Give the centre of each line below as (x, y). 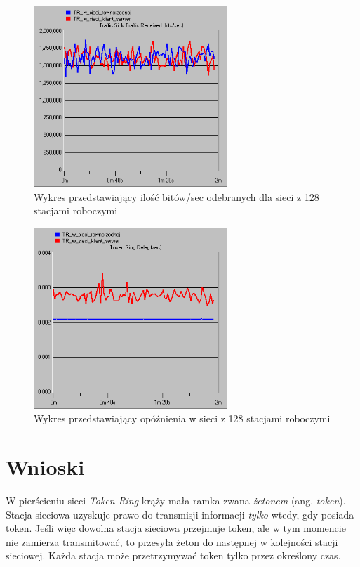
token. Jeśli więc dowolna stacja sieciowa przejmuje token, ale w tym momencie (176, 528)
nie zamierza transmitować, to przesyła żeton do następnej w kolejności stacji (172, 541)
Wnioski (45, 466)
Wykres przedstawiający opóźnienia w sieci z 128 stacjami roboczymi (182, 418)
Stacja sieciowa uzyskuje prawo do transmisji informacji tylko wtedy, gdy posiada (180, 514)
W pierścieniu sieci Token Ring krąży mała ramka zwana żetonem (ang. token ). (176, 500)
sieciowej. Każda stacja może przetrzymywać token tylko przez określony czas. (173, 555)
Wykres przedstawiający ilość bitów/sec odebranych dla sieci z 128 (176, 196)
